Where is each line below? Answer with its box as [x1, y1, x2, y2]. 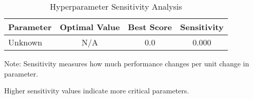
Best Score [128, 21, 172, 33]
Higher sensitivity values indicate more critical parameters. [4, 85, 189, 96]
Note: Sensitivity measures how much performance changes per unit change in [4, 58, 249, 68]
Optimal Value [60, 21, 120, 33]
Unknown [8, 36, 43, 48]
